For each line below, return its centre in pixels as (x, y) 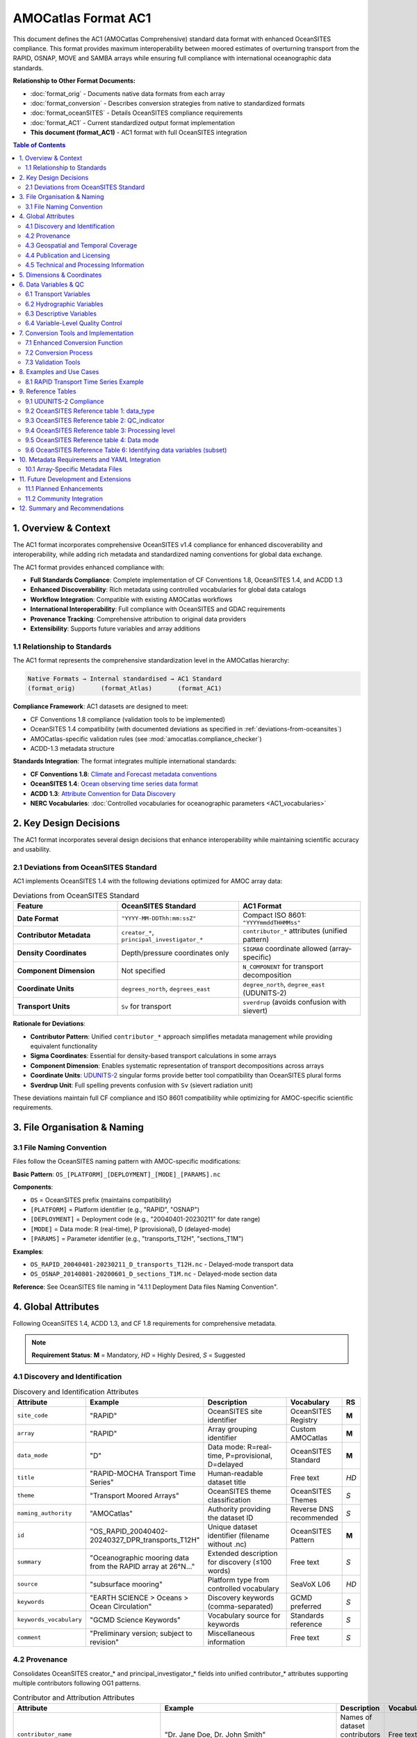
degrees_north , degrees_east (166, 989)
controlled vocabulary (243, 1589)
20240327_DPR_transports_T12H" (145, 1540)
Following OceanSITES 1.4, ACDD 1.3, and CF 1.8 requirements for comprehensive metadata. (145, 1323)
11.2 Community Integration (64, 498)
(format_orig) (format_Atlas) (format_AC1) (125, 689)
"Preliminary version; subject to (141, 1633)
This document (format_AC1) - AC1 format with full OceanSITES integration (139, 133)
